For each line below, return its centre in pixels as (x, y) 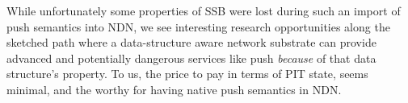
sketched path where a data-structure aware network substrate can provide (191, 42)
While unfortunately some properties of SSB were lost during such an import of (204, 10)
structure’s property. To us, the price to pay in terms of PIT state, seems (187, 74)
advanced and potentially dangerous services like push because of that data (191, 58)
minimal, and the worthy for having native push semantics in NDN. (174, 89)
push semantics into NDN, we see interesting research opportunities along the (198, 26)
